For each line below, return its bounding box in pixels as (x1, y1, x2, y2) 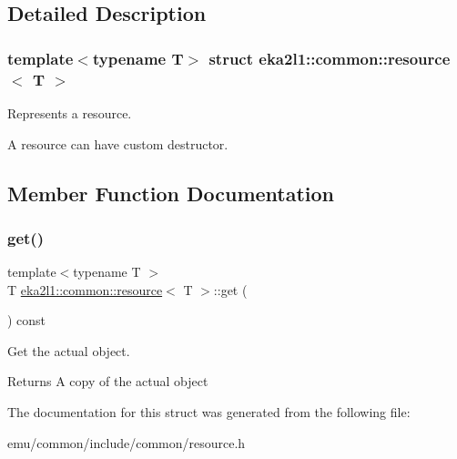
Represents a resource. (7, 103, 132, 122)
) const (7, 311, 46, 330)
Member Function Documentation (7, 178, 335, 207)
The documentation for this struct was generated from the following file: (7, 403, 411, 422)
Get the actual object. (7, 341, 130, 360)
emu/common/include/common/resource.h (7, 433, 246, 452)
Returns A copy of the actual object (7, 372, 208, 391)
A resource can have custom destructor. (7, 134, 228, 153)
